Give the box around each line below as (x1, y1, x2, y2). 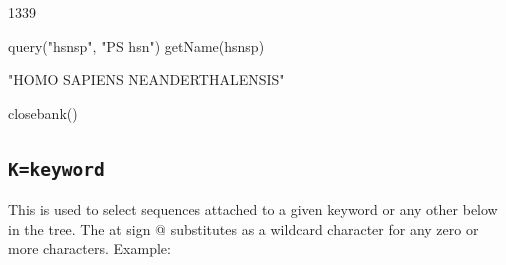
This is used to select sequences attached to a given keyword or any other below (8, 199, 498, 220)
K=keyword (8, 158, 105, 180)
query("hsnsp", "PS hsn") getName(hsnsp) (8, 35, 265, 56)
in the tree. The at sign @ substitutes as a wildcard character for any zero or (8, 218, 479, 239)
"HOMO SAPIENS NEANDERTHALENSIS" (8, 69, 285, 90)
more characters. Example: (8, 238, 171, 259)
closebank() (8, 102, 78, 123)
